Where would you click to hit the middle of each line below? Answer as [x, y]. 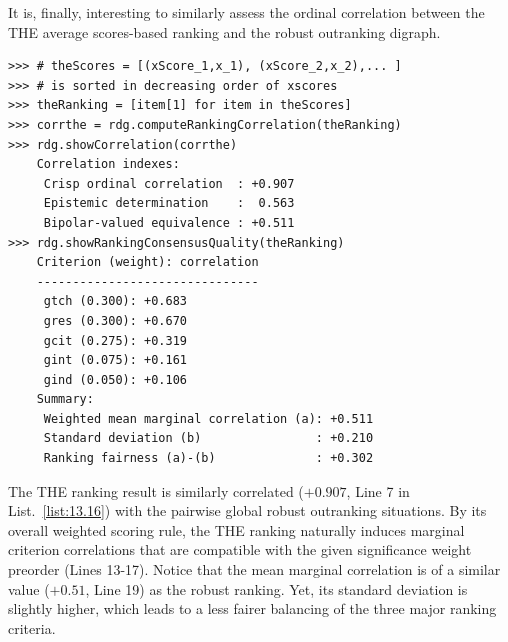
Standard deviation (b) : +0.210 [208, 438]
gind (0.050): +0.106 [115, 379]
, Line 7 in [378, 490]
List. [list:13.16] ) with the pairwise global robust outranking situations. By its [247, 510]
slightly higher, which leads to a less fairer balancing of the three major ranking [252, 608]
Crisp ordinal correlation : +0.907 [169, 183]
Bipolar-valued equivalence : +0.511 [169, 222]
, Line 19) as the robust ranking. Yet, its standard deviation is [276, 588]
